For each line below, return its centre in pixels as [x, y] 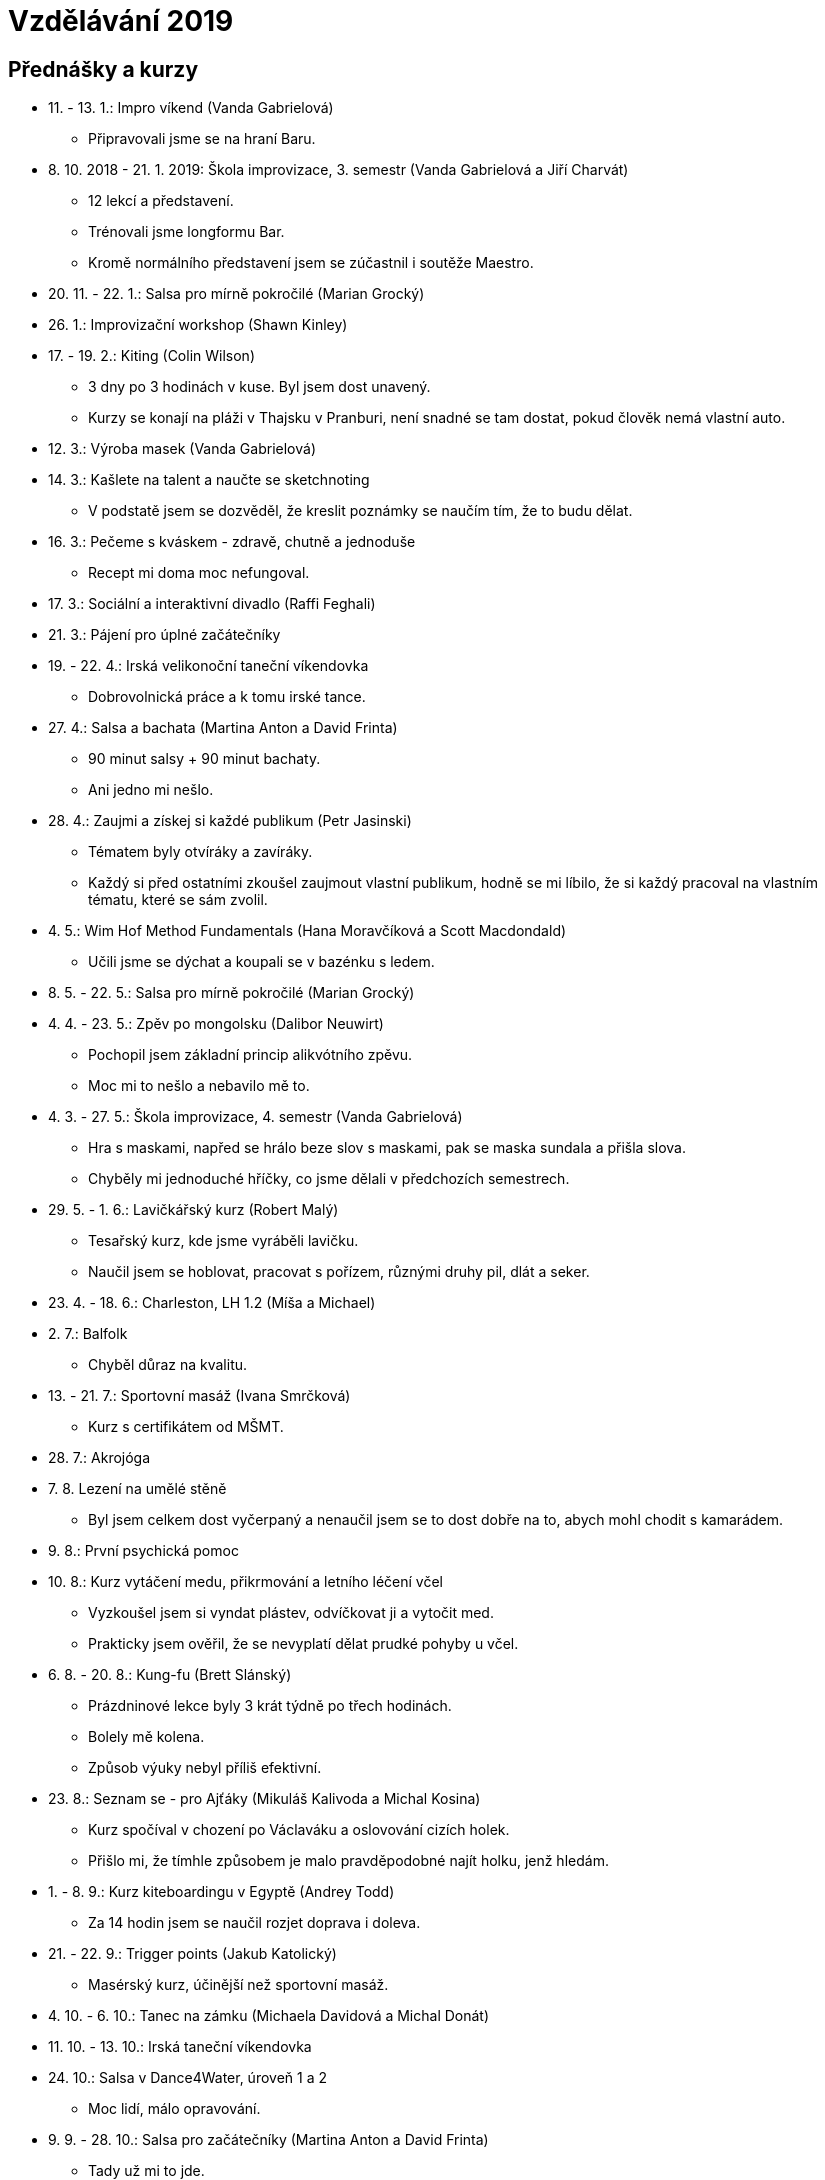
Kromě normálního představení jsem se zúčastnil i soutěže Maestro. [311, 263]
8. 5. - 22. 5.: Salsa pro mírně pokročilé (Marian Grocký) [231, 993]
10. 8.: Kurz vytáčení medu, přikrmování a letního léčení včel [245, 1582]
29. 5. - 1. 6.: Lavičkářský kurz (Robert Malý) [193, 1210]
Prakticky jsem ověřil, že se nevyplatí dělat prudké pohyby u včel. [303, 1644]
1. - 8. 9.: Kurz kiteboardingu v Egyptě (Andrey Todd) [221, 1892]
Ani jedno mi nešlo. [151, 790]
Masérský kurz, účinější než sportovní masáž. [238, 1985]
